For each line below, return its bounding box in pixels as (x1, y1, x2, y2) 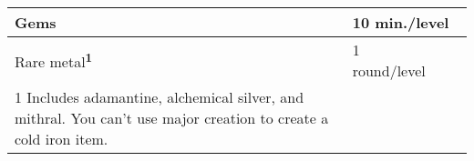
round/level (352, 60, 426, 81)
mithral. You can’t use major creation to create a (15, 107, 329, 128)
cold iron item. (15, 128, 108, 149)
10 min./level (352, 12, 449, 33)
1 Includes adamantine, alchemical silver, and (15, 86, 304, 107)
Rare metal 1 (15, 47, 93, 73)
